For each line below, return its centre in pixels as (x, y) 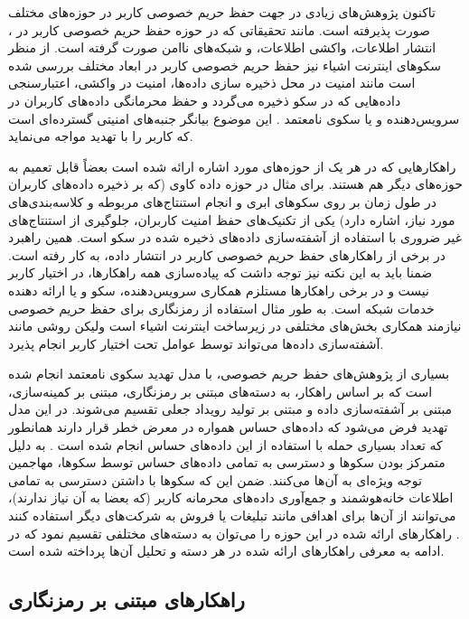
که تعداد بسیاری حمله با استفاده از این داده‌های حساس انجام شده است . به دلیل (225, 444)
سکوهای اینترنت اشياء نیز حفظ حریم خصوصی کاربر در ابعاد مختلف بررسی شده (225, 65)
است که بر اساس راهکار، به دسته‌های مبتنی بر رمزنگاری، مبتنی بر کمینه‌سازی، (220, 391)
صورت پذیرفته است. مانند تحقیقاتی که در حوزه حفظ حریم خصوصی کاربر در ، (219, 29)
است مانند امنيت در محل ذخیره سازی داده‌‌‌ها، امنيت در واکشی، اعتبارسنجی (212, 83)
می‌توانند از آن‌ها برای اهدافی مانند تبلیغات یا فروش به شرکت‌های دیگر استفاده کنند (232, 516)
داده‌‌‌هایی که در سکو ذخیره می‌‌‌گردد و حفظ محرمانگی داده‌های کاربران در (205, 100)
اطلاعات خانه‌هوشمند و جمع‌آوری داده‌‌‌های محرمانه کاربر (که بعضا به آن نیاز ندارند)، (231, 497)
